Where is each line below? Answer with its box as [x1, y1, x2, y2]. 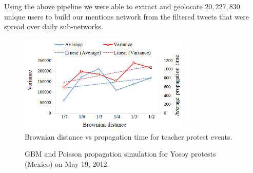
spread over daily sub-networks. [4, 21, 103, 32]
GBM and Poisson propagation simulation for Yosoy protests [25, 148, 216, 159]
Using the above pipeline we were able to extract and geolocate [4, 1, 203, 11]
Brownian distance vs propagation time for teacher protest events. [25, 131, 232, 142]
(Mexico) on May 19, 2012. [25, 158, 109, 169]
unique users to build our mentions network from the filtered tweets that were [4, 11, 249, 22]
